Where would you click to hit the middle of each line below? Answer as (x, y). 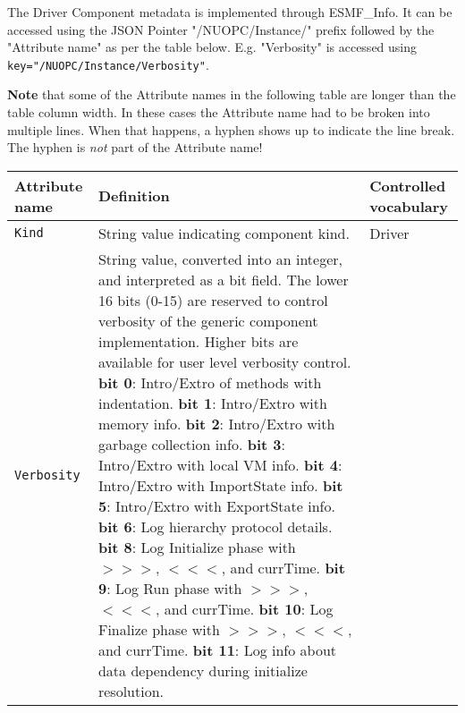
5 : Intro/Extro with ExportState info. (216, 505)
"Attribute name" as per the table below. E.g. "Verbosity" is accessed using (212, 47)
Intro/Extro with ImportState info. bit (220, 485)
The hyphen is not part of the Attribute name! (135, 147)
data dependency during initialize (203, 670)
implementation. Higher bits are (198, 341)
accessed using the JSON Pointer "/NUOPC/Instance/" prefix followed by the (221, 29)
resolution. (131, 691)
